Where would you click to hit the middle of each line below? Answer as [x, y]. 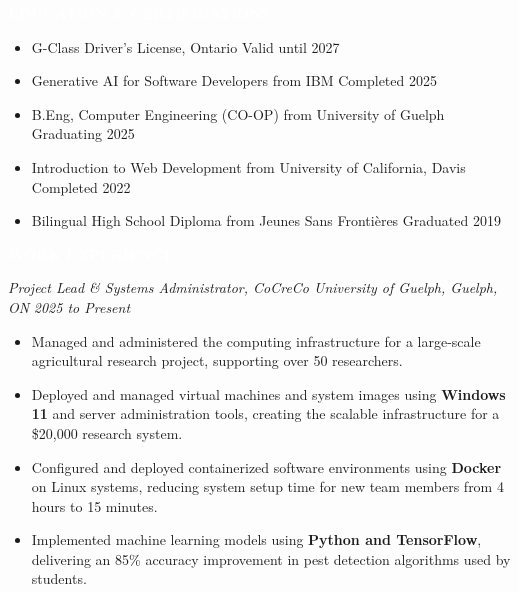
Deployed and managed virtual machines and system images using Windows [268, 393]
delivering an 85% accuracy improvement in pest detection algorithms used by [271, 558]
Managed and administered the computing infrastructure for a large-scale [256, 340]
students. [59, 578]
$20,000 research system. [107, 432]
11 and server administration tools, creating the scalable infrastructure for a [265, 413]
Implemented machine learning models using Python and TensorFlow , [256, 539]
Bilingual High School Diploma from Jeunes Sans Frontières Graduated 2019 [266, 220]
